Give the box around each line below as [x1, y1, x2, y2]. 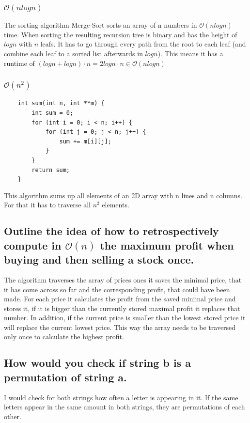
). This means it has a [157, 48, 223, 58]
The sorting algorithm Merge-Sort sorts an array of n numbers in [4, 20, 197, 30]
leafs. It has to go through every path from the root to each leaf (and [40, 39, 246, 49]
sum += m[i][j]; [59, 138, 111, 145]
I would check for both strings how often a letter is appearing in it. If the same [4, 392, 238, 402]
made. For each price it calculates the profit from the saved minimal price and [4, 294, 236, 304]
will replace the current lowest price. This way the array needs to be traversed [4, 322, 236, 332]
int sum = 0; [31, 110, 74, 116]
